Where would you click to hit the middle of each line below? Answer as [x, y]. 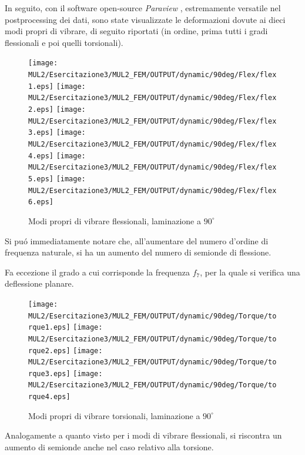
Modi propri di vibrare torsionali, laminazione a [114, 415]
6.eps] [41, 202]
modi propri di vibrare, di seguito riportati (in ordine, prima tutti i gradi [136, 31]
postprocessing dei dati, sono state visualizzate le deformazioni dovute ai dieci [145, 19]
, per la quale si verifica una [250, 272]
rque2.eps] [49, 351]
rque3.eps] [49, 373]
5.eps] [41, 179]
